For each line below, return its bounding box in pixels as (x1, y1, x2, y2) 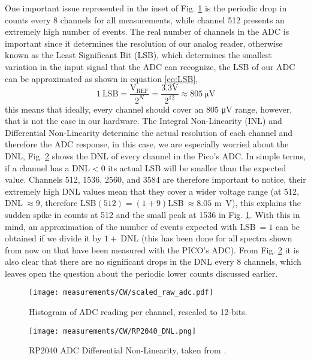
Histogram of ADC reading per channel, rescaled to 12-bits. (29, 305, 247, 318)
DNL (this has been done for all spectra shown (120, 232, 292, 244)
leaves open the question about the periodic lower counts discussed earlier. (5, 267, 278, 279)
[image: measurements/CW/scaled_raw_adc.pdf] (29, 288, 213, 297)
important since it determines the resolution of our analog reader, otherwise (5, 37, 283, 49)
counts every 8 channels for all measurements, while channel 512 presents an (5, 13, 285, 26)
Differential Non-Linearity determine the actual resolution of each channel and (5, 126, 293, 138)
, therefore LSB (40, 196, 96, 209)
